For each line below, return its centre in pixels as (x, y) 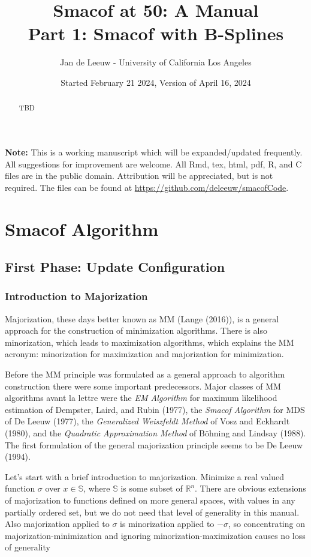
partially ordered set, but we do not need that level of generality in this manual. (152, 512)
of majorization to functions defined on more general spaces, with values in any (150, 500)
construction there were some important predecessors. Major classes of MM (143, 386)
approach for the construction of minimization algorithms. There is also (136, 330)
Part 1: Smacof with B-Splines (156, 33)
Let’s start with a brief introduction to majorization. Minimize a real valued (145, 476)
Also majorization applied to (57, 524)
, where (97, 488)
